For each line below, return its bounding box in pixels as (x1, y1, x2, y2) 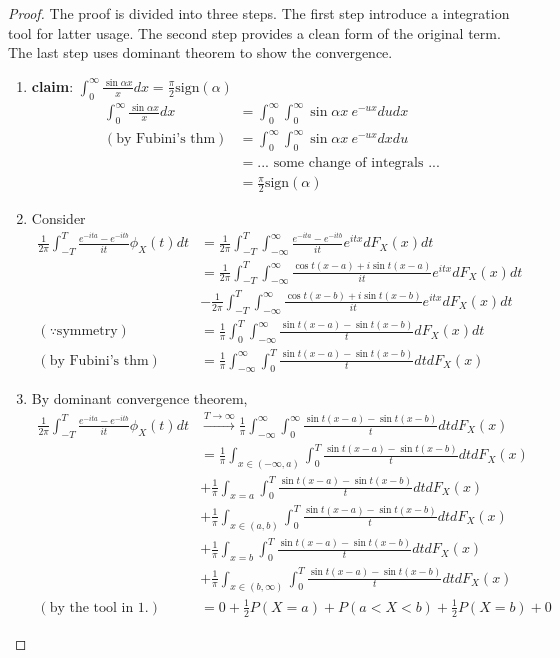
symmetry (56, 324, 118, 339)
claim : (31, 75, 74, 96)
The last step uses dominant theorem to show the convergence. (8, 42, 393, 63)
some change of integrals (273, 156, 424, 171)
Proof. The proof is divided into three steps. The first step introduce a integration (8, 3, 510, 23)
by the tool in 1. (49, 600, 149, 615)
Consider (31, 208, 86, 229)
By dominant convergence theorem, (31, 388, 248, 409)
